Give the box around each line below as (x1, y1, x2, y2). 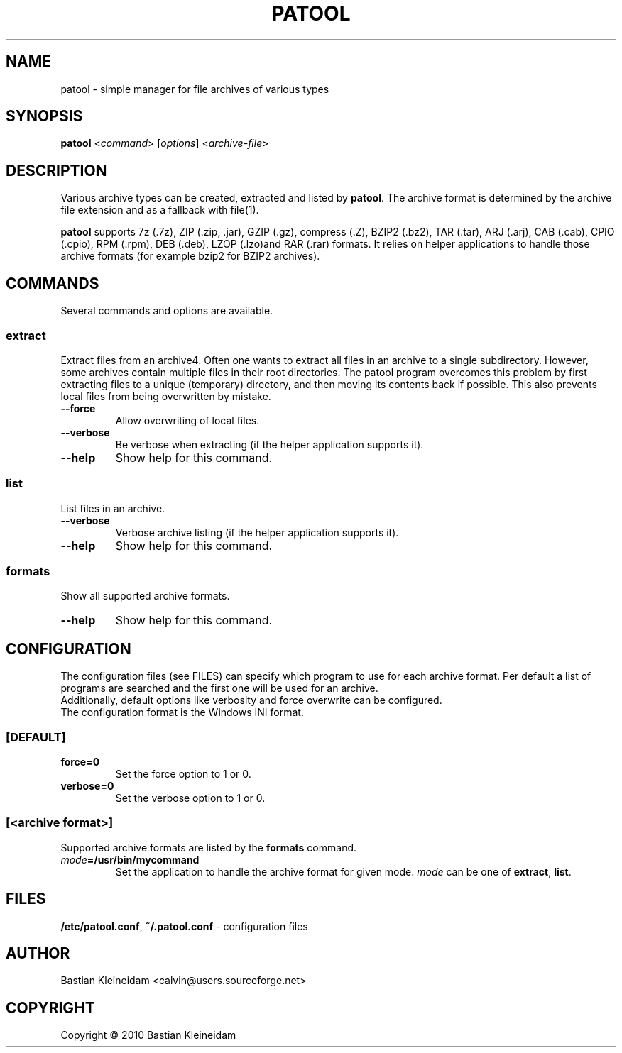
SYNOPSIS (6, 107, 83, 126)
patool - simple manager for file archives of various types (60, 82, 329, 95)
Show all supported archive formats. (60, 590, 230, 602)
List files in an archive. (60, 502, 165, 514)
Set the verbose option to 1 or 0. (115, 791, 266, 804)
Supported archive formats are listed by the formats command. (60, 841, 357, 854)
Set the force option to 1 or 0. (115, 767, 251, 780)
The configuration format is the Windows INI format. (60, 706, 304, 719)
